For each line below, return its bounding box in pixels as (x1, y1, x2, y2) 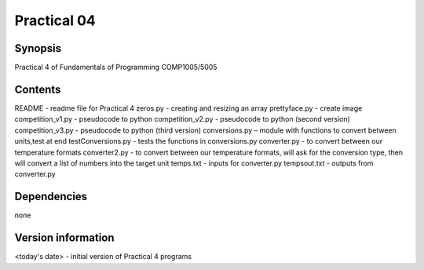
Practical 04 (14, 12, 96, 29)
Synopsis (14, 42, 62, 55)
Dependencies (14, 190, 88, 203)
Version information (14, 232, 115, 245)
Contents (14, 82, 61, 96)
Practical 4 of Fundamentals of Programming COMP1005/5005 (14, 63, 217, 72)
